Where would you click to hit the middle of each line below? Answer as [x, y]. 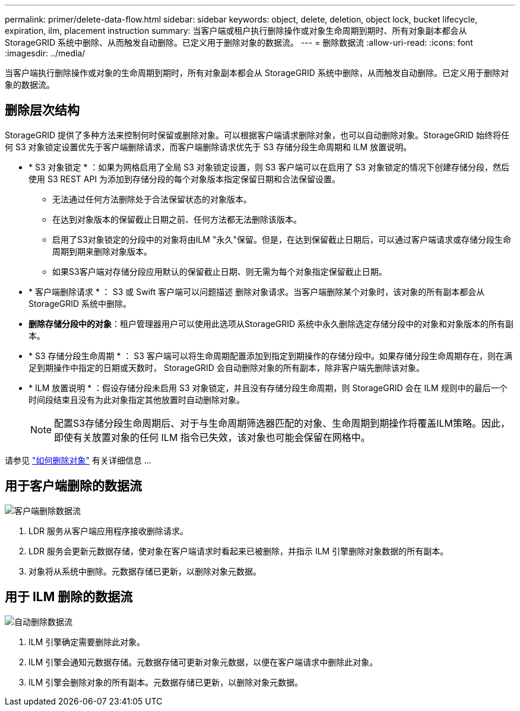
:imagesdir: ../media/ [45, 53]
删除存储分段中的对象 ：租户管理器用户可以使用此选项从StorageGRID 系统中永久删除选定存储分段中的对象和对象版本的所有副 [271, 323]
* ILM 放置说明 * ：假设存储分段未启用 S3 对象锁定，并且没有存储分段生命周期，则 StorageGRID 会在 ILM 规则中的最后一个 [268, 388]
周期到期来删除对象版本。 [102, 251]
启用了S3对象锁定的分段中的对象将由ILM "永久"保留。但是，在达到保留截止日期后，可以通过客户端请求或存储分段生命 [282, 239]
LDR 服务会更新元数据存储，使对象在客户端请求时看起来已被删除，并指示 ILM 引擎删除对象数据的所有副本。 [239, 551]
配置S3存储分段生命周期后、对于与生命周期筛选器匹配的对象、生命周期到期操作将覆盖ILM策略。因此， [282, 423]
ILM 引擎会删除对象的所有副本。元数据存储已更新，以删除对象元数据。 [166, 682]
